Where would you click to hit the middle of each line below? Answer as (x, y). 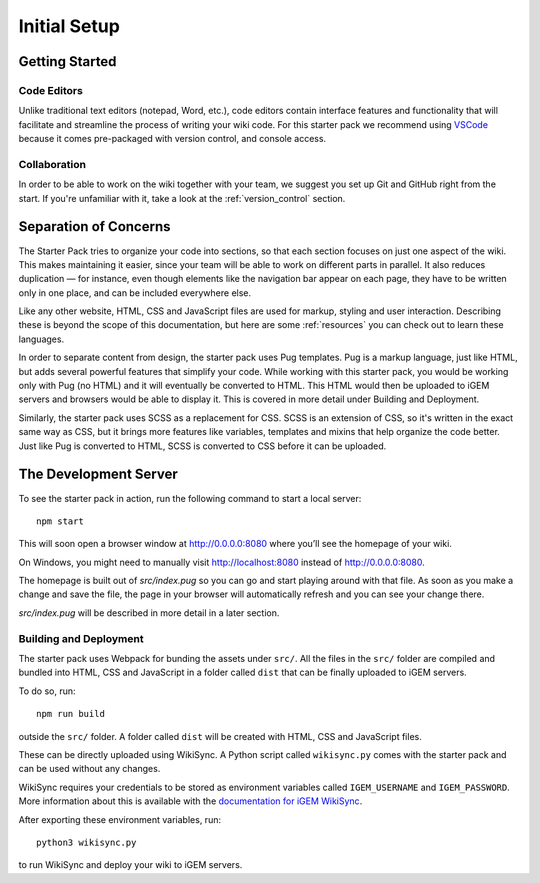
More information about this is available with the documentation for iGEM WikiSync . (190, 801)
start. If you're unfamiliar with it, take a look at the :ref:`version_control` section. (182, 198)
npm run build (70, 714)
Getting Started (67, 61)
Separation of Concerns (94, 226)
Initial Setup (69, 26)
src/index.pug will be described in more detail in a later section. (149, 612)
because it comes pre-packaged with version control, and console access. (172, 139)
